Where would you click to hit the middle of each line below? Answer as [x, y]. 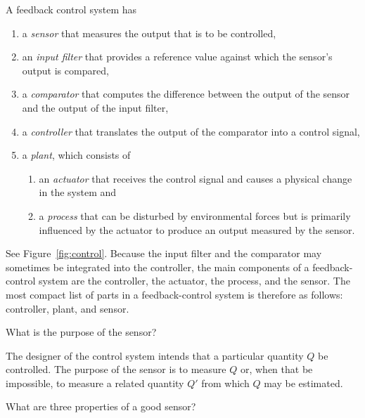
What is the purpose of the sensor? [81, 332]
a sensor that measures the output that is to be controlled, [149, 33]
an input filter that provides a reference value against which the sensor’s [177, 57]
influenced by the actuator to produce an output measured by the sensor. [197, 229]
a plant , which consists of [76, 155]
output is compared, [65, 70]
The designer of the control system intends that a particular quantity [155, 355]
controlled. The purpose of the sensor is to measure [116, 369]
